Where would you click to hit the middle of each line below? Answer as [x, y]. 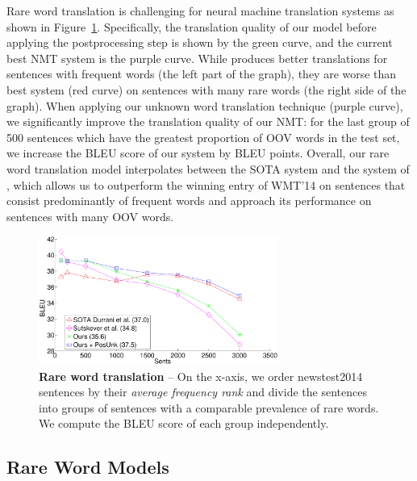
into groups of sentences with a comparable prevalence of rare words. [209, 407]
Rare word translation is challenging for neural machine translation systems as [200, 10]
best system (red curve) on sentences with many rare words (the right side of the [206, 89]
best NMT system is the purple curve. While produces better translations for [197, 58]
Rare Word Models [88, 467]
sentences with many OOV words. [90, 216]
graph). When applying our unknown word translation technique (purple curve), [205, 105]
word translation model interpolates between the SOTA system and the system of [208, 168]
